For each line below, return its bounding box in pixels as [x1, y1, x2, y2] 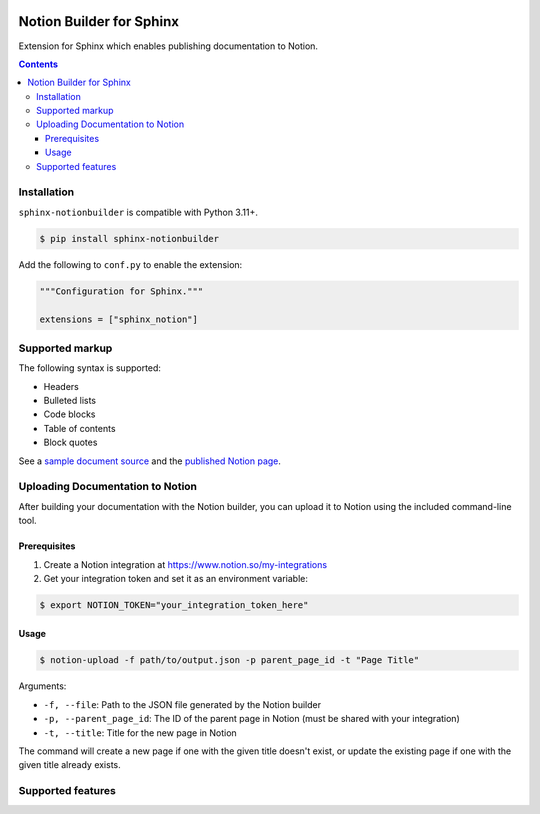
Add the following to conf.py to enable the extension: [18, 258, 243, 270]
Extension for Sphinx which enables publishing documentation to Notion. [18, 40, 319, 52]
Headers [43, 380, 79, 392]
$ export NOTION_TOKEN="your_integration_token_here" [39, 599, 309, 610]
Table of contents [43, 422, 116, 434]
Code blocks [43, 408, 96, 420]
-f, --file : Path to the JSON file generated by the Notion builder [43, 698, 322, 710]
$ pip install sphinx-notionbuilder [39, 233, 220, 244]
